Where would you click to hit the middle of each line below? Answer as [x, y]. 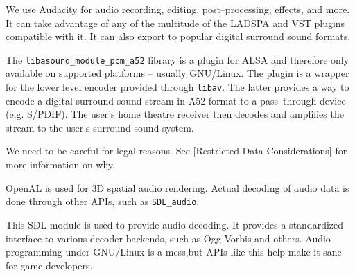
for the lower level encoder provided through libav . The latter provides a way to [177, 87]
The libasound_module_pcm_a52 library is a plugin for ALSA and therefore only [177, 59]
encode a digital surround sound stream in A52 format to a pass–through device [176, 100]
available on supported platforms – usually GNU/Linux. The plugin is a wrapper [177, 73]
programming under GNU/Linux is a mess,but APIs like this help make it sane [174, 252]
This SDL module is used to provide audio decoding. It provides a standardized [175, 224]
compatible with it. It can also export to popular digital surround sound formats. [178, 36]
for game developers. [49, 265]
